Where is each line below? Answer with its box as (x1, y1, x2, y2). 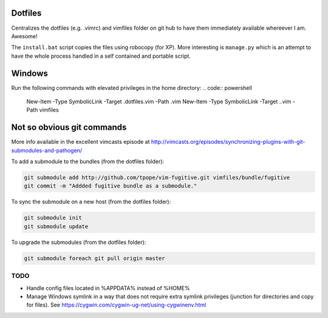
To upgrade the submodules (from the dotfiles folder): (11, 238, 146, 246)
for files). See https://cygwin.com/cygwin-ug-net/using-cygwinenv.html (26, 301, 207, 309)
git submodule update (24, 223, 89, 230)
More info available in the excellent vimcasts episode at (11, 138, 150, 146)
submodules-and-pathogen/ (11, 146, 83, 154)
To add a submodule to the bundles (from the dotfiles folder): (11, 158, 164, 165)
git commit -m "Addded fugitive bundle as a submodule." (24, 183, 197, 189)
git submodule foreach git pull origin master (24, 255, 165, 262)
